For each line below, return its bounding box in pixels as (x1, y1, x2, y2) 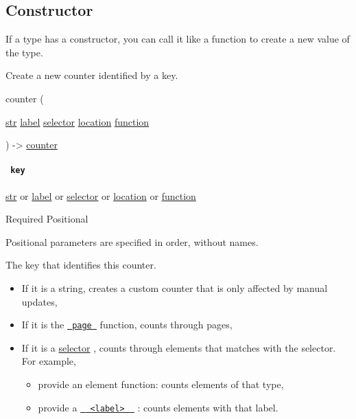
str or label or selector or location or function (5, 188, 196, 203)
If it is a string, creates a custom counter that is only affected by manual (21, 281, 328, 295)
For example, (21, 354, 76, 368)
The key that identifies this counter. (5, 258, 156, 272)
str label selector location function (5, 114, 150, 128)
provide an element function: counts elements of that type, (38, 377, 284, 392)
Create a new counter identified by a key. (5, 68, 178, 82)
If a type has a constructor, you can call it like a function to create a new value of (5, 32, 350, 46)
